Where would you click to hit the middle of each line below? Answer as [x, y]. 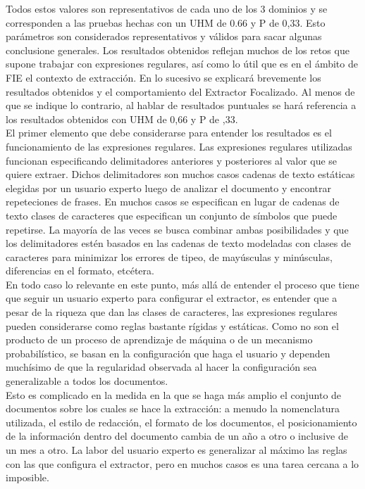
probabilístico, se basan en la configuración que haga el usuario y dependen [168, 353]
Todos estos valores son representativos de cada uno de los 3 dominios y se [167, 8]
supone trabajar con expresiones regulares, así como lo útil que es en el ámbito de [182, 64]
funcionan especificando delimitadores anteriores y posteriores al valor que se [172, 160]
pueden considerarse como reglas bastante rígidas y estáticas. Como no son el [172, 325]
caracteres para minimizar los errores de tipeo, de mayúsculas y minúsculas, [169, 256]
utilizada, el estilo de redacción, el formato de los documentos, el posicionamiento [181, 422]
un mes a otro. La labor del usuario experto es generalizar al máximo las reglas [177, 450]
